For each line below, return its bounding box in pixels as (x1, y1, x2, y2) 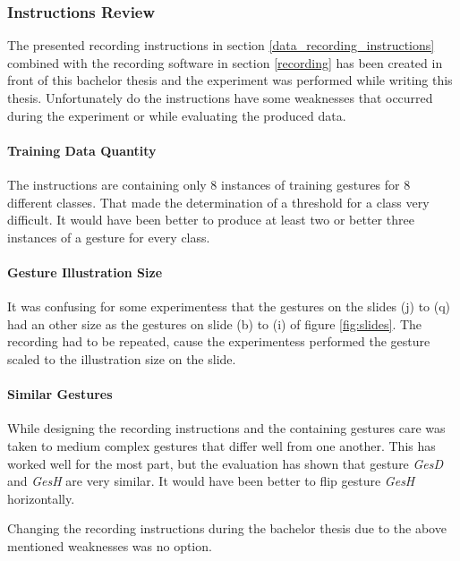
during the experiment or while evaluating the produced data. (7, 106, 346, 124)
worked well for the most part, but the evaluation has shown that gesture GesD (7, 454, 444, 472)
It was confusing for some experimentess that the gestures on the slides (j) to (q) (7, 297, 451, 316)
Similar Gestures (7, 385, 113, 404)
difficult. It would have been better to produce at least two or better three (7, 210, 414, 229)
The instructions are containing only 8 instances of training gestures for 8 (7, 174, 411, 193)
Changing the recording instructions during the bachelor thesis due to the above (7, 519, 447, 538)
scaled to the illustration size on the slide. (7, 349, 236, 368)
